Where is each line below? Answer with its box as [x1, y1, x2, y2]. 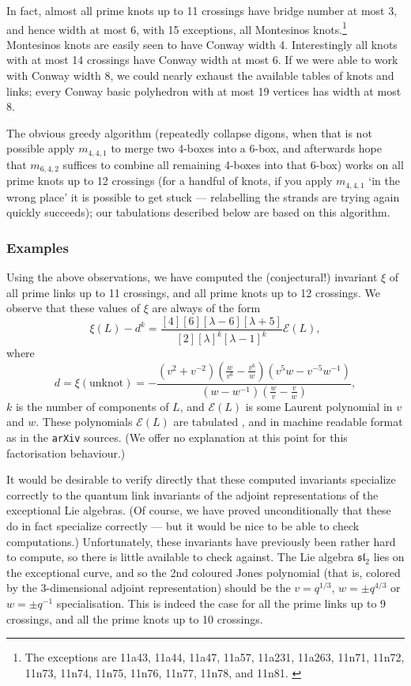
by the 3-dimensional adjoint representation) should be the [6, 579, 291, 596]
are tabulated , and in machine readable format [173, 413, 403, 430]
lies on [373, 548, 405, 565]
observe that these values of [6, 300, 141, 316]
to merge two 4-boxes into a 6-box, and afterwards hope [111, 140, 382, 156]
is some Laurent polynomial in [245, 398, 393, 414]
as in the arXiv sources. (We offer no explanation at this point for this [6, 429, 348, 446]
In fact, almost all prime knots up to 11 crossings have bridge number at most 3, [6, 2, 398, 18]
